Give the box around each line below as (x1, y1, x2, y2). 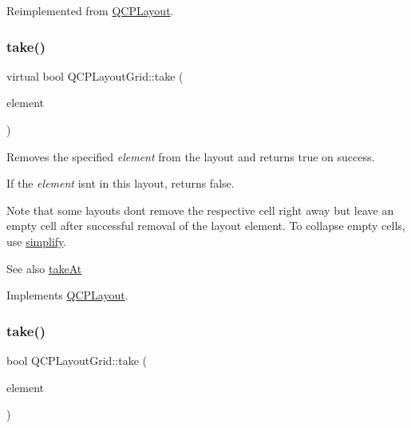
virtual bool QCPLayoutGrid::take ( (6, 67, 184, 84)
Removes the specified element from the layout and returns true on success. (6, 148, 375, 164)
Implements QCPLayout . (6, 287, 128, 303)
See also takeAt (6, 260, 82, 276)
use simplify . (6, 232, 67, 249)
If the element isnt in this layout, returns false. (6, 175, 235, 192)
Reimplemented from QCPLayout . (6, 2, 174, 18)
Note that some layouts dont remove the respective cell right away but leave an (6, 201, 394, 218)
